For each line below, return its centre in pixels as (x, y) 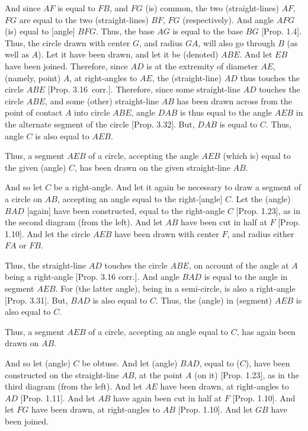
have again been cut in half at (168, 398)
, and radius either (261, 233)
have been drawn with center (167, 233)
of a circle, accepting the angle (144, 156)
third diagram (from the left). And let (74, 386)
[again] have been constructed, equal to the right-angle (126, 210)
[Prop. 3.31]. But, (36, 300)
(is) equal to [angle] (40, 31)
